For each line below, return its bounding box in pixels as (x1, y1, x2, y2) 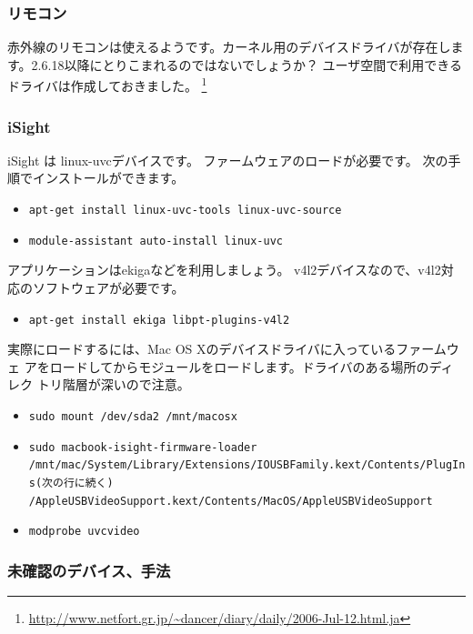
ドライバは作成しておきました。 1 (7, 74, 207, 96)
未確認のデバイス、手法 (7, 559, 171, 581)
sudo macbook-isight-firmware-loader (28, 440, 257, 454)
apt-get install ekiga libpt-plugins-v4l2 (28, 313, 290, 327)
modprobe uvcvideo (28, 525, 140, 538)
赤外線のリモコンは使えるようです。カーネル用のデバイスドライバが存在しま (7, 37, 464, 56)
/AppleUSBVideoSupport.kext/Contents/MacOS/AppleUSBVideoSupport (28, 494, 433, 508)
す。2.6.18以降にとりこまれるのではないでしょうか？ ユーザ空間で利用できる (7, 55, 463, 74)
